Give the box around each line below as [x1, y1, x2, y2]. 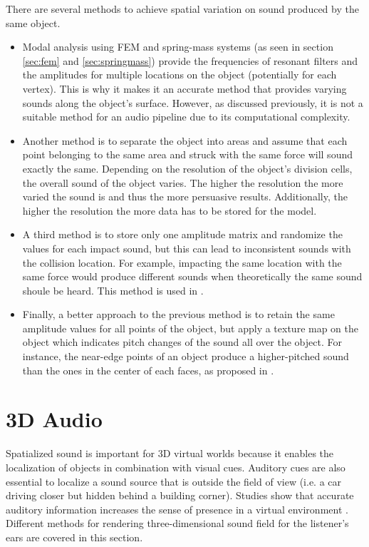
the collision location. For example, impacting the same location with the [22, 255, 342, 270]
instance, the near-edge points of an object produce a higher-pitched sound [22, 349, 349, 364]
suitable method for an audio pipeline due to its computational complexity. [22, 109, 350, 124]
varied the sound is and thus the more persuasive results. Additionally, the [22, 189, 348, 204]
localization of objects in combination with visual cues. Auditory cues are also [6, 459, 345, 474]
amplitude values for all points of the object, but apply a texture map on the [22, 320, 359, 335]
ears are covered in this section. [6, 529, 143, 544]
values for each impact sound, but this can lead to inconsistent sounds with [22, 240, 351, 255]
